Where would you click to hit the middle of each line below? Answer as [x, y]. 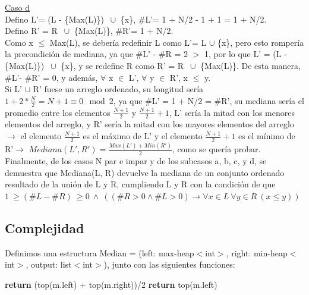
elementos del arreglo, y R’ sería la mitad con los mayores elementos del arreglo [149, 124]
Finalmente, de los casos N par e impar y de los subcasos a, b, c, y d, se [136, 160]
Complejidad [45, 227]
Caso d [18, 7]
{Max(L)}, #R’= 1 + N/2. [124, 31]
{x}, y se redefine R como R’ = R [122, 65]
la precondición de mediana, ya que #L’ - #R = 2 [97, 54]
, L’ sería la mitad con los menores [232, 112]
